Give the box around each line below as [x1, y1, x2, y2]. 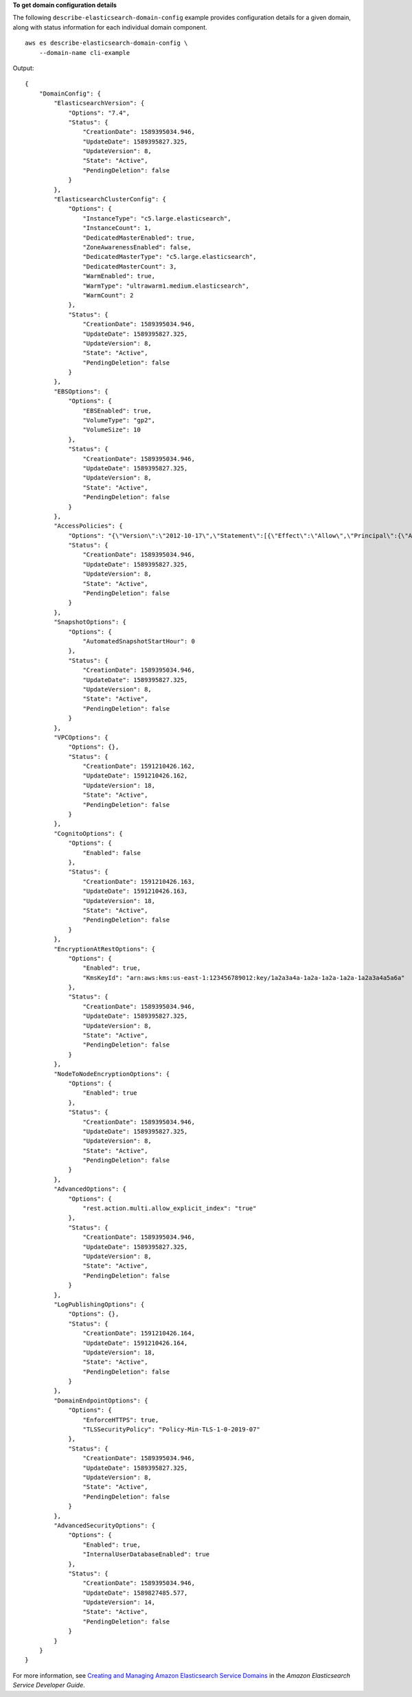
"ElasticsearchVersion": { [54, 100, 145, 107]
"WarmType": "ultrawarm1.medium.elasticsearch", [82, 282, 250, 290]
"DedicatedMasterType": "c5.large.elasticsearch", [82, 253, 257, 261]
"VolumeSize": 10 [82, 426, 141, 434]
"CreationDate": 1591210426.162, [82, 762, 196, 771]
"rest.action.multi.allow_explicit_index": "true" [82, 1205, 257, 1212]
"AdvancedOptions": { [54, 1185, 127, 1193]
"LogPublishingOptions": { [54, 1300, 145, 1308]
